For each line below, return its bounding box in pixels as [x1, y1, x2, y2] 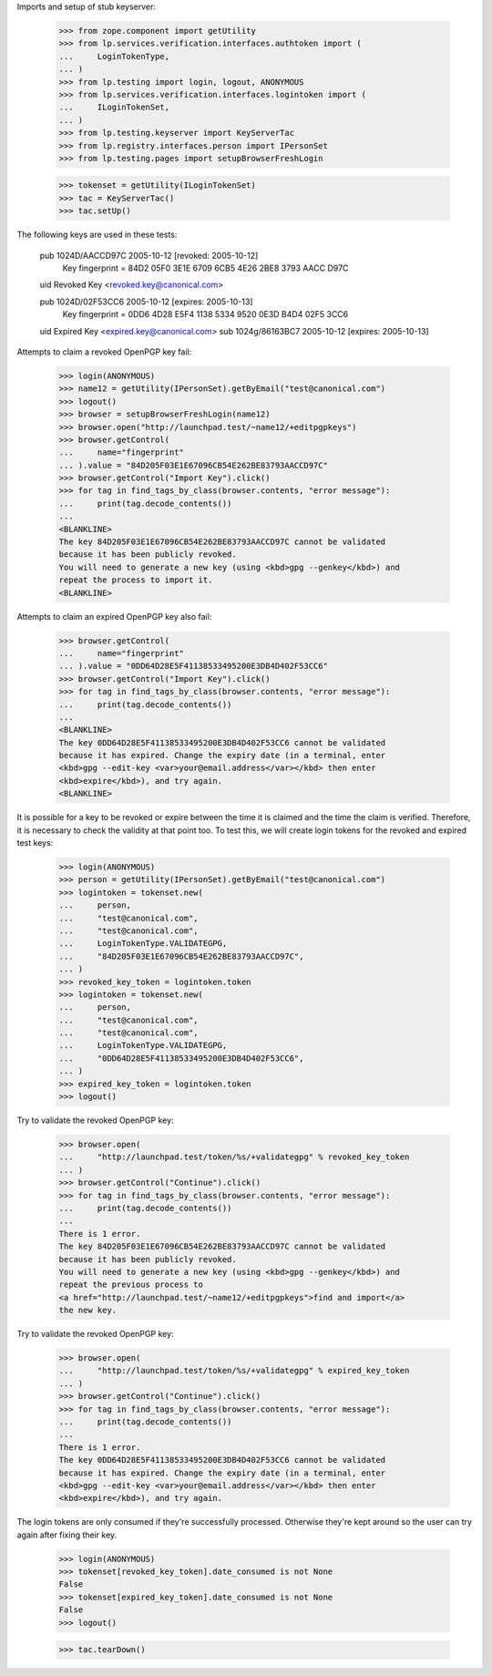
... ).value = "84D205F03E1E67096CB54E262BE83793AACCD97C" [58, 460, 328, 470]
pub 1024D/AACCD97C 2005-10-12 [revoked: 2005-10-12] [39, 250, 259, 261]
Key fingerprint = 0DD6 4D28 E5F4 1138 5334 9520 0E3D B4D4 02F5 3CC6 [62, 309, 349, 320]
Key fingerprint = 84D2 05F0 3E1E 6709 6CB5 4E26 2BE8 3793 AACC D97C [62, 262, 349, 273]
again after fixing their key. [16, 1529, 118, 1540]
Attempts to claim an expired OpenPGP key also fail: [16, 611, 212, 622]
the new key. [58, 1305, 118, 1316]
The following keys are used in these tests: [16, 229, 178, 241]
